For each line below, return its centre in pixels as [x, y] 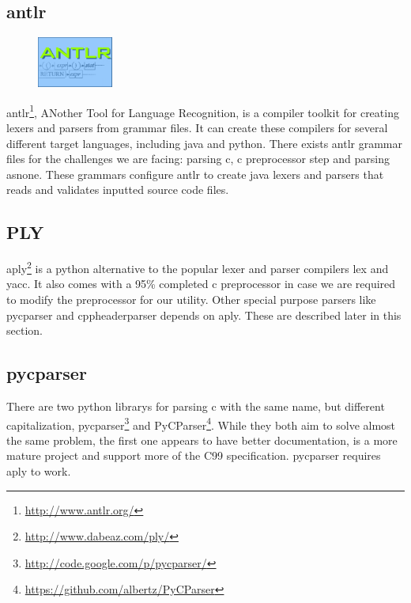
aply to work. [39, 471]
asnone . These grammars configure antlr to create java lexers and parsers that [195, 174]
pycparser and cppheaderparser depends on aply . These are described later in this [204, 315]
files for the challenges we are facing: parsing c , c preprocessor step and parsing [198, 159]
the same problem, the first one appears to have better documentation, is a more [202, 440]
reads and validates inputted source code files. [118, 190]
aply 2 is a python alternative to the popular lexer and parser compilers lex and [198, 267]
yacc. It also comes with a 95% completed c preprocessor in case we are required [201, 284]
